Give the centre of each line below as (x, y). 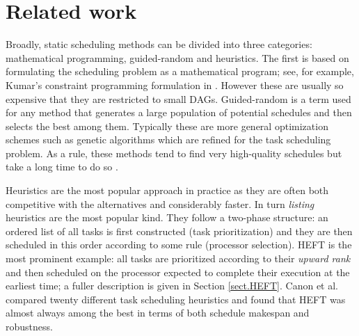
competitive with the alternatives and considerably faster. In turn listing (160, 203)
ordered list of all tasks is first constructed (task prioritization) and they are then (179, 231)
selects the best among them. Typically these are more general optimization (167, 126)
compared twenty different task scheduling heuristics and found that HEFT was (176, 299)
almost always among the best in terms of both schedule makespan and (158, 313)
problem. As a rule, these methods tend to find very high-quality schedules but (174, 153)
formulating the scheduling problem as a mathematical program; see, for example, (180, 71)
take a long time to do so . (62, 167)
